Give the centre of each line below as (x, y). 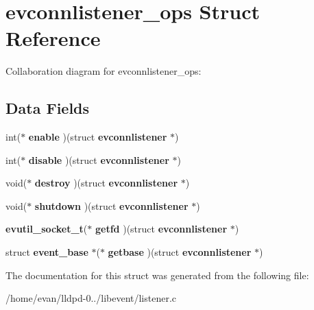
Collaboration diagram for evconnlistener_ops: (104, 71)
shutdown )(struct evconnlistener (111, 205)
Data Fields (48, 108)
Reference (53, 38)
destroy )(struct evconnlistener (106, 183)
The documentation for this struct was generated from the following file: (157, 275)
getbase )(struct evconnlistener (180, 252)
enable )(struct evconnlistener (98, 137)
